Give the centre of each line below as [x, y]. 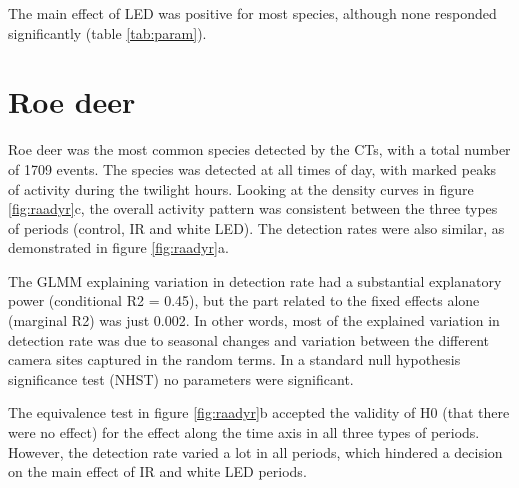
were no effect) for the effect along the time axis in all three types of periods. [244, 432]
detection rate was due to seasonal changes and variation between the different [249, 339]
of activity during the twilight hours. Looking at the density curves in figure [241, 188]
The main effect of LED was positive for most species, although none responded [252, 13]
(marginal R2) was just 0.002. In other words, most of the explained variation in [254, 320]
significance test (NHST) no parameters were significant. [181, 378]
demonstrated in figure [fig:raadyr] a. [118, 247]
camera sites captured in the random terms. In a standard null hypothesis [234, 359]
